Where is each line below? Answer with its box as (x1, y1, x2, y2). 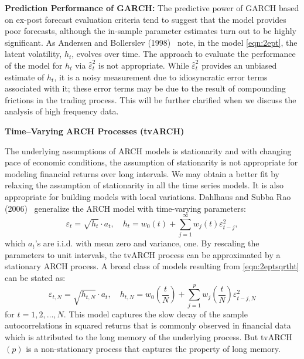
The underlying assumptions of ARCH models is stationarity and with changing (5, 144, 292, 157)
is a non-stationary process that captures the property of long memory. (26, 342, 281, 354)
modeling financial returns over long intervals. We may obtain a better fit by (5, 167, 279, 179)
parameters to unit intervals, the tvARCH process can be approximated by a (5, 248, 281, 260)
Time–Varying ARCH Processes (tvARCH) (5, 124, 185, 137)
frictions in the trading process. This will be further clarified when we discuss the (5, 93, 296, 106)
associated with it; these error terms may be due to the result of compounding (5, 82, 286, 94)
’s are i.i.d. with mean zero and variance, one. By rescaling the (35, 237, 259, 249)
